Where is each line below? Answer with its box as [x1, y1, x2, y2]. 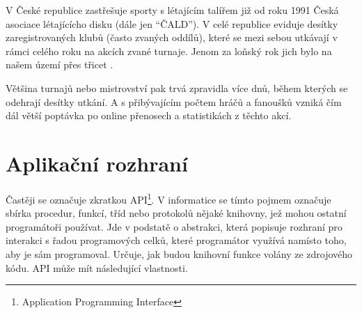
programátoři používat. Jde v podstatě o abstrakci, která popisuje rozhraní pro [6, 219, 343, 234]
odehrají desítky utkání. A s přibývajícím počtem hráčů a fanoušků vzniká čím [6, 94, 342, 109]
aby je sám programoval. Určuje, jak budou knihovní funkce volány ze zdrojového [6, 246, 353, 261]
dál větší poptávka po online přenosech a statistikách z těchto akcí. [6, 108, 292, 123]
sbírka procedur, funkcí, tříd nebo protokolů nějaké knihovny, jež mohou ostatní [6, 206, 347, 220]
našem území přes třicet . [6, 57, 113, 72]
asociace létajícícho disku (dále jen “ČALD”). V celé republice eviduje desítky [6, 16, 338, 31]
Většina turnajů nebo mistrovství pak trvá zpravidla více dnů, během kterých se [6, 80, 348, 95]
